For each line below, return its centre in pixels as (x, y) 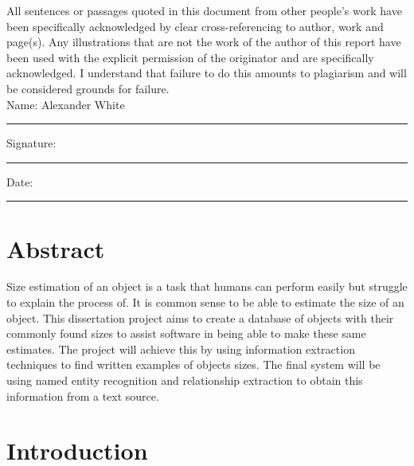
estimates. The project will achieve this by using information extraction (181, 349)
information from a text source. (83, 396)
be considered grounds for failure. (88, 88)
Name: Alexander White (66, 104)
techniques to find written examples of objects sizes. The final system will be (193, 364)
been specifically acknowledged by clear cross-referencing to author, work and (195, 26)
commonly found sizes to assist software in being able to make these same (186, 333)
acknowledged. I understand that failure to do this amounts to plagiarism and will (207, 73)
